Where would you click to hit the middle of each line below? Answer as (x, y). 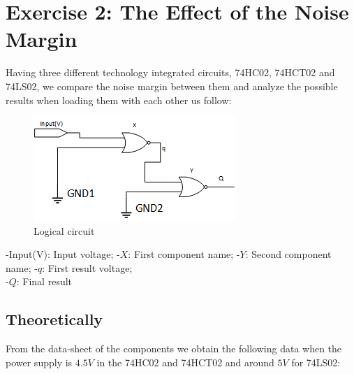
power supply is (39, 362)
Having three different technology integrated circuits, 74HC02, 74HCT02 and (170, 72)
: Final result (44, 281)
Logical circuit (64, 230)
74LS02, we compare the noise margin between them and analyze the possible (172, 86)
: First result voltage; (87, 267)
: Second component (288, 254)
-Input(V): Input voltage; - (63, 254)
